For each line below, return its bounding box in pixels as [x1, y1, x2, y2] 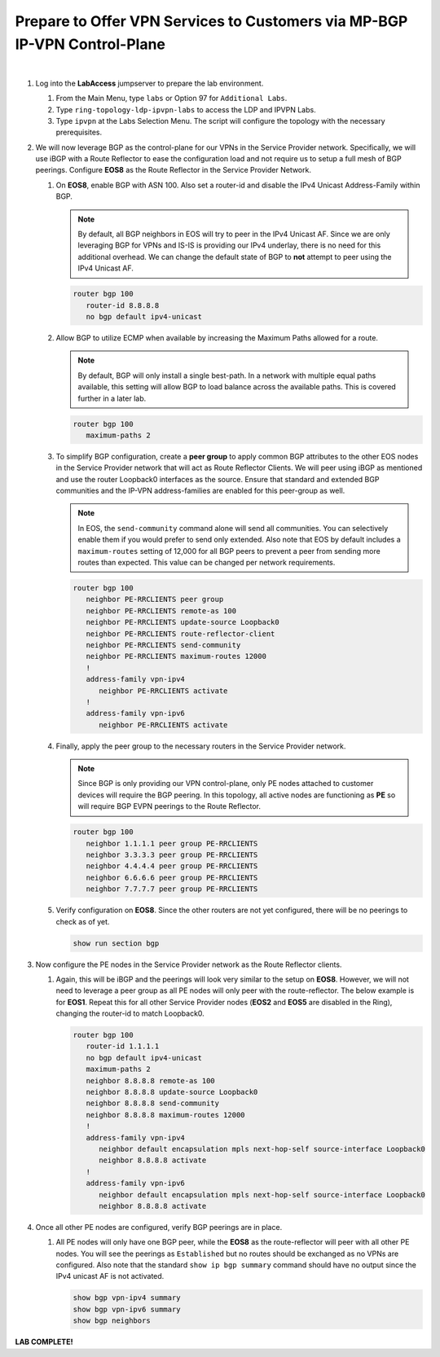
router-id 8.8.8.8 [86, 301, 160, 310]
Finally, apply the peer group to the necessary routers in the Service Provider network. [55, 741, 346, 751]
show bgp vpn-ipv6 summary [73, 1304, 181, 1314]
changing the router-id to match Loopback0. [55, 1008, 205, 1018]
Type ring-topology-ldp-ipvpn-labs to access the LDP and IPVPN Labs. [55, 104, 317, 114]
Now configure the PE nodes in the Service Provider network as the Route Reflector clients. [35, 960, 342, 969]
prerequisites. [55, 127, 103, 138]
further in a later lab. [77, 393, 147, 403]
